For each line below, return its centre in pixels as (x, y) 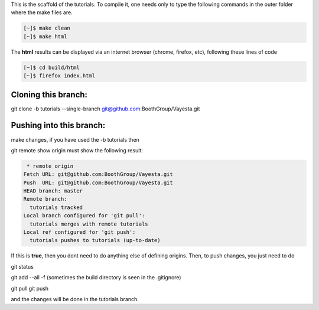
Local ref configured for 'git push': (79, 232)
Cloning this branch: (49, 94)
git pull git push (30, 288)
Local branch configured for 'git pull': (84, 216)
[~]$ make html (45, 36)
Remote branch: (45, 199)
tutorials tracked (56, 207)
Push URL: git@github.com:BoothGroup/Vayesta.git (98, 182)
